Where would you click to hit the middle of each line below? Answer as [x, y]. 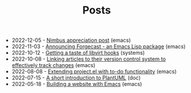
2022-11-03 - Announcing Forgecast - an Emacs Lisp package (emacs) [98, 46]
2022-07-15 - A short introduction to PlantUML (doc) [76, 78]
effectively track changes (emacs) [54, 65]
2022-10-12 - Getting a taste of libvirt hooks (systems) [78, 53]
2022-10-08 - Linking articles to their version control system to [89, 59]
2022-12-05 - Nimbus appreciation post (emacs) [71, 40]
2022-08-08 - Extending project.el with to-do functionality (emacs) [94, 72]
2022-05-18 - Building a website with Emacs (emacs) [77, 84]
